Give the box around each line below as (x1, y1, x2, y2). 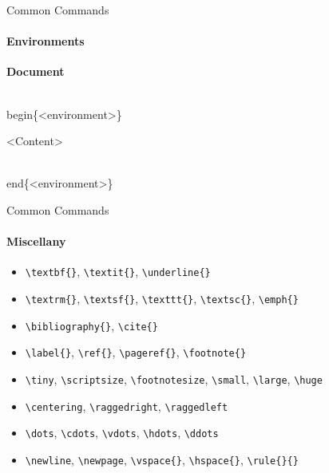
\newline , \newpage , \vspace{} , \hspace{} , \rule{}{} (25, 451, 299, 467)
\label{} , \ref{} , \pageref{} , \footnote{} (25, 344, 247, 361)
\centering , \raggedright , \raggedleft (25, 397, 228, 414)
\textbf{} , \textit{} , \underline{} (25, 263, 211, 280)
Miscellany (6, 233, 66, 250)
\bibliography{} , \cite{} (25, 317, 158, 333)
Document (6, 63, 65, 80)
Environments (6, 33, 85, 49)
